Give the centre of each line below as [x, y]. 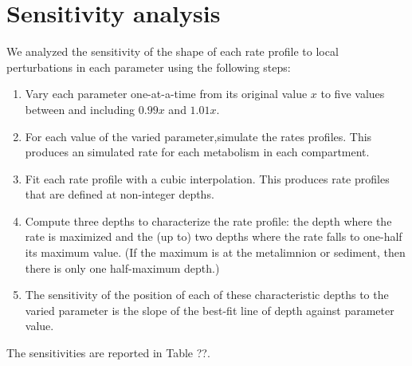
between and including [80, 109]
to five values [353, 94]
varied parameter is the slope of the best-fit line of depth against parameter [210, 310]
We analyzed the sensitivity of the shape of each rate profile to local [173, 51]
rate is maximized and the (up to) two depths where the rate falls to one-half [214, 236]
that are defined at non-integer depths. [120, 194]
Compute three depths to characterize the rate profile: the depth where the [208, 220]
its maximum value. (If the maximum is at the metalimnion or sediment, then [215, 252]
